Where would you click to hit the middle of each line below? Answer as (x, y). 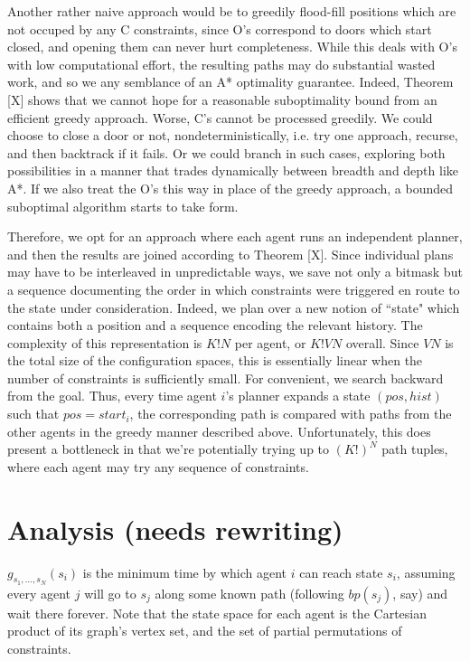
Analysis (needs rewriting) (175, 529)
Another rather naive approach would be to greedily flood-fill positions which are (232, 11)
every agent (39, 593)
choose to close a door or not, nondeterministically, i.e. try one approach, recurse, (233, 135)
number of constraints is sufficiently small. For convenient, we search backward (226, 378)
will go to (110, 593)
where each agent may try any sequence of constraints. (158, 466)
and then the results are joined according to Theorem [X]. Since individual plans (230, 254)
